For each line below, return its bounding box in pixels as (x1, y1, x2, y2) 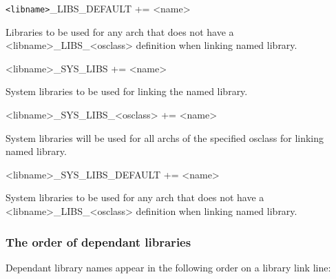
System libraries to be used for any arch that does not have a (6, 190, 264, 205)
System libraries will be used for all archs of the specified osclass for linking (6, 130, 324, 145)
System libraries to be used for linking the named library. (6, 84, 248, 99)
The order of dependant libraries (6, 233, 191, 250)
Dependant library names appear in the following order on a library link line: (6, 260, 331, 274)
